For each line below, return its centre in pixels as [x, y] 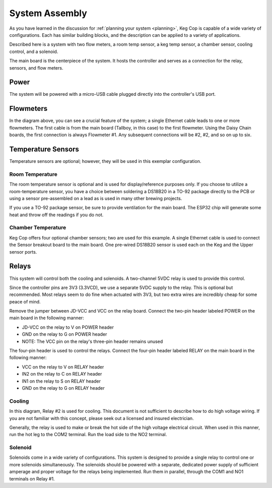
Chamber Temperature [38, 228]
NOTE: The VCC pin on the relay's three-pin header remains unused [92, 341]
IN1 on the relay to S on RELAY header [61, 381]
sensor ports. [23, 252]
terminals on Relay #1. [32, 478]
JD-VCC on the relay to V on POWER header [68, 327]
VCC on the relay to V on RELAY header [63, 367]
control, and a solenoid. [34, 51]
